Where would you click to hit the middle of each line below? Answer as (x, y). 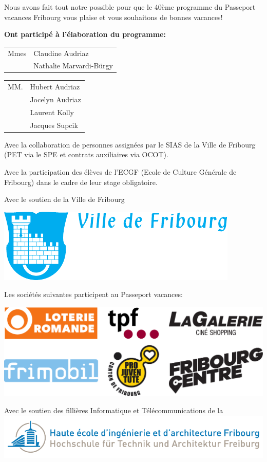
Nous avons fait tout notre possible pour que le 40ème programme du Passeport (130, 7)
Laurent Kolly (52, 112)
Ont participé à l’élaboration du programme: (85, 34)
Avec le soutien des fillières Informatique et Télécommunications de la (114, 410)
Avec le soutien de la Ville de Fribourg (64, 199)
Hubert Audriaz (55, 87)
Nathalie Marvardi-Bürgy (73, 66)
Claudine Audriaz (61, 53)
